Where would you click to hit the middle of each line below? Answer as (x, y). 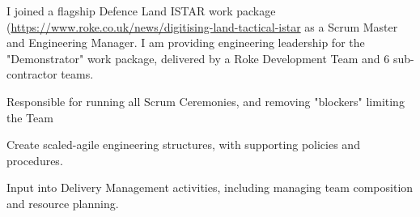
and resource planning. (63, 203)
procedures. (35, 160)
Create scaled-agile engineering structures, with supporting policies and (183, 145)
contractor (32, 74)
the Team (30, 117)
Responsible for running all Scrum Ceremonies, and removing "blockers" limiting (206, 101)
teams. (77, 74)
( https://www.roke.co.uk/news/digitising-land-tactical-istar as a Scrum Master (202, 26)
